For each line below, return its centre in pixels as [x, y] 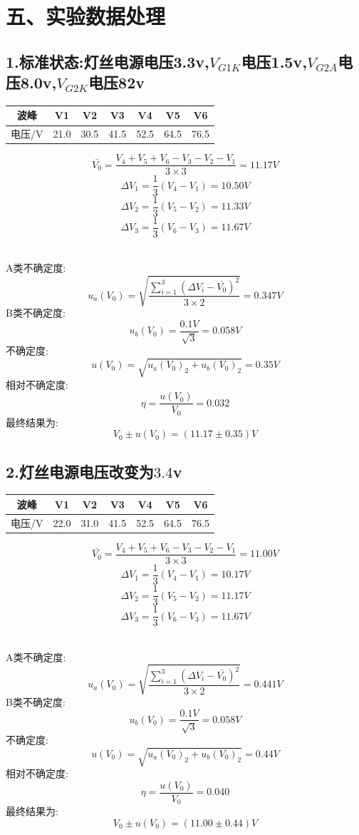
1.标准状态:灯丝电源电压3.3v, [108, 61]
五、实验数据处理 [86, 16]
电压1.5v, [274, 61]
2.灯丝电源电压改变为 [80, 471]
